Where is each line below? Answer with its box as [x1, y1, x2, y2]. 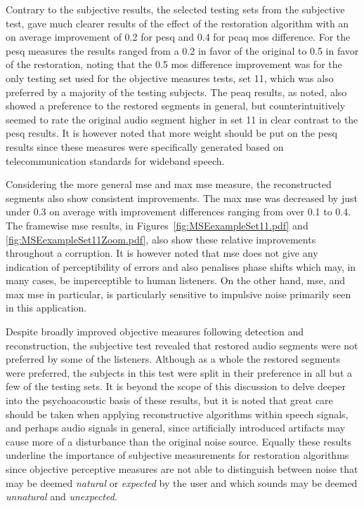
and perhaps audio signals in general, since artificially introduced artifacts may [6, 420, 346, 435]
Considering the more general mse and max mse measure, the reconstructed [6, 177, 332, 192]
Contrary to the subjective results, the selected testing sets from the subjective [6, 2, 345, 16]
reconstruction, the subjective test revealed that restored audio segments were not [6, 337, 358, 352]
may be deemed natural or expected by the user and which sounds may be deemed [6, 475, 358, 490]
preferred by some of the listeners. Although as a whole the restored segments [6, 352, 340, 366]
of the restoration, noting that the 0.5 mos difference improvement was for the [6, 57, 342, 72]
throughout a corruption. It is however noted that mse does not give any [6, 246, 318, 260]
